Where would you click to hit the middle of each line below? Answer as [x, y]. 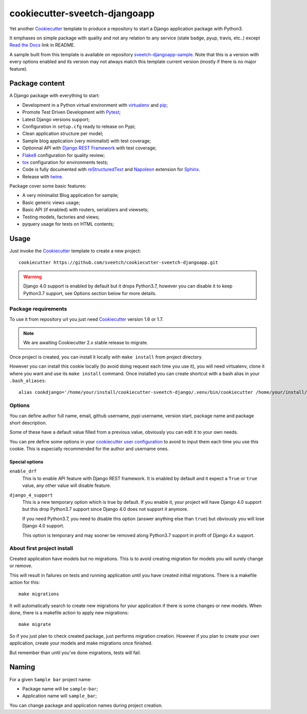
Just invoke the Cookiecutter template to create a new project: [75, 251]
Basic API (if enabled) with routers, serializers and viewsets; [85, 210]
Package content [37, 84]
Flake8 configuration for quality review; [63, 155]
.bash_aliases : [28, 381]
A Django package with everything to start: [54, 96]
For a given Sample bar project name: [50, 679]
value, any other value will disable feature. [67, 485]
